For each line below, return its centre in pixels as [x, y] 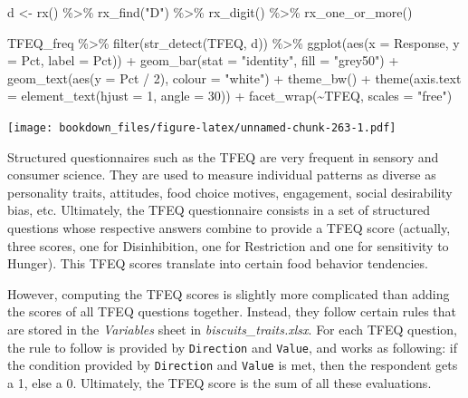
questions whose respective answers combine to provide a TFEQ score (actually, [229, 228]
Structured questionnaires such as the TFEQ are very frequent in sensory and [223, 156]
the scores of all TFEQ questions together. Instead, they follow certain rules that [232, 311]
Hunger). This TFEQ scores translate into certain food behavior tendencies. [218, 263]
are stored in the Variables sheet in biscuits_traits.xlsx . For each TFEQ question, [233, 329]
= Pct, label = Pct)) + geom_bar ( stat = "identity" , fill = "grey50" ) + [203, 60]
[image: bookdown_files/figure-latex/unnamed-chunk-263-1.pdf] [202, 127]
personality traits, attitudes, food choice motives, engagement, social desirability [230, 192]
